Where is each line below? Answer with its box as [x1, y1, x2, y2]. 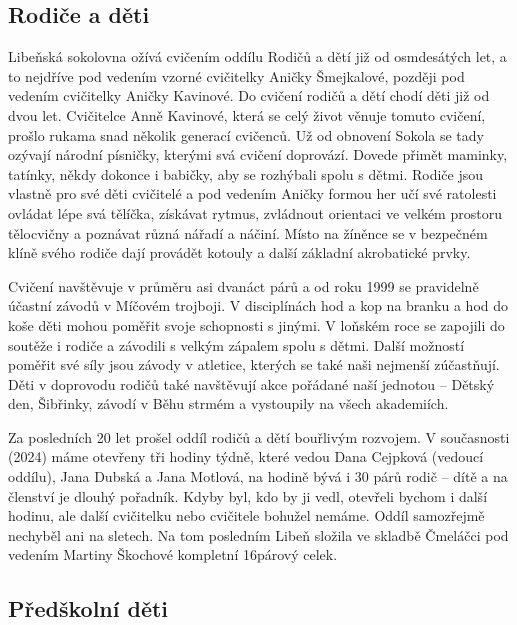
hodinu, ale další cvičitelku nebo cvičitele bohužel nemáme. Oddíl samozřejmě [8, 505, 485, 526]
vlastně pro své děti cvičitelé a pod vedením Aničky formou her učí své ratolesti [8, 183, 497, 204]
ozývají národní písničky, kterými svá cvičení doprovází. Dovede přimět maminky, [8, 144, 508, 165]
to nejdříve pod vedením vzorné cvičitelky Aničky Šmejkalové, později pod [8, 65, 465, 86]
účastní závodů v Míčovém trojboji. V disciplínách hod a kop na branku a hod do [8, 295, 509, 316]
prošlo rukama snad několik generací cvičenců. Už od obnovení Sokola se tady [8, 124, 484, 145]
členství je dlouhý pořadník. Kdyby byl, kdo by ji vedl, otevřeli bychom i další [8, 485, 488, 506]
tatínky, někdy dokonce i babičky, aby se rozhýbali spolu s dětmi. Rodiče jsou [8, 163, 484, 184]
